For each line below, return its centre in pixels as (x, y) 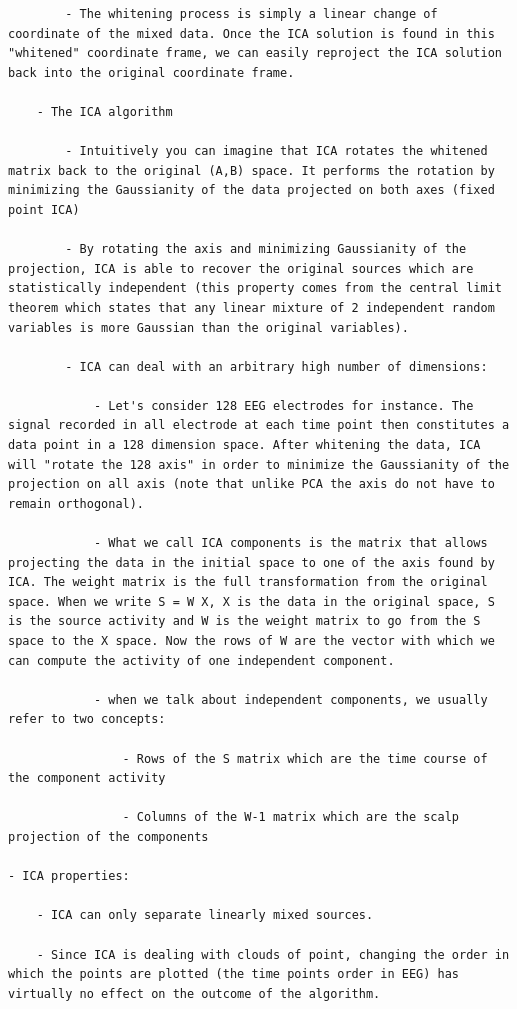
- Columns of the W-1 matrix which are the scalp (291, 817)
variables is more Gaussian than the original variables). (208, 327)
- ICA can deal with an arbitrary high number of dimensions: (276, 366)
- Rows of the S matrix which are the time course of (305, 758)
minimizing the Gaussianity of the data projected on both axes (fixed (251, 190)
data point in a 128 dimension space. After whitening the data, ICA (244, 445)
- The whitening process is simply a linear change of (251, 14)
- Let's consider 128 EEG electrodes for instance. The (283, 405)
